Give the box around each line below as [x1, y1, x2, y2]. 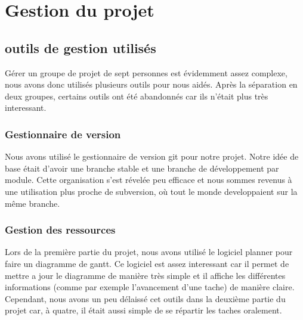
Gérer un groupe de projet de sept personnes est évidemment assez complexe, [5, 66, 287, 79]
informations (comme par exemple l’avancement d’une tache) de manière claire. [5, 281, 295, 293]
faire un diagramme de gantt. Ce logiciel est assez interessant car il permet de [5, 257, 289, 269]
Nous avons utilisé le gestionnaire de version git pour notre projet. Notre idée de [5, 150, 299, 163]
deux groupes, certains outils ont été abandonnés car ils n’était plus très [5, 89, 268, 102]
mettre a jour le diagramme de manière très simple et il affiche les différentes [5, 269, 286, 281]
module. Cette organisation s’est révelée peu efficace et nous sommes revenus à [5, 173, 292, 186]
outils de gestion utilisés [5, 38, 156, 57]
